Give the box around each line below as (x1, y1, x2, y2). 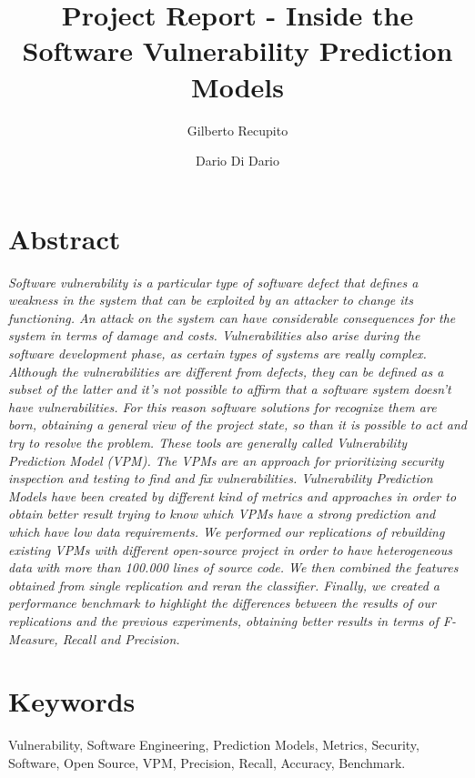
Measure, (8, 629, 58, 648)
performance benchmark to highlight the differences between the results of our (8, 593, 436, 612)
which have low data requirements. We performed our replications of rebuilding (8, 521, 445, 541)
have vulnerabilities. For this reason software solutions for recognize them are (8, 397, 437, 416)
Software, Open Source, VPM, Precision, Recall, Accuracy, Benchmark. (8, 753, 406, 772)
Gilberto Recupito (187, 120, 288, 139)
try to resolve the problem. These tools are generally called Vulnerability (8, 432, 408, 451)
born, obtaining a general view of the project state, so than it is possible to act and (8, 415, 467, 434)
